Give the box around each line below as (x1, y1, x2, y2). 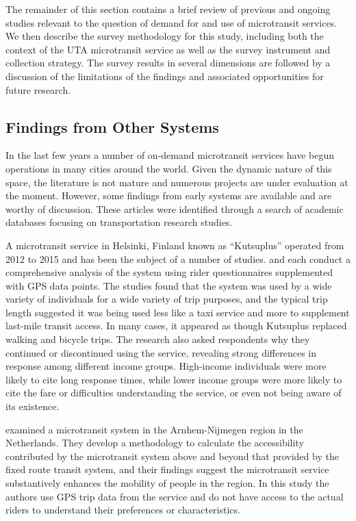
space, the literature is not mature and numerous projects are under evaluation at (5, 175, 348, 189)
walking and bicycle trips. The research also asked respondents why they (5, 332, 310, 346)
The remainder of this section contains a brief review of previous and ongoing (5, 2, 331, 16)
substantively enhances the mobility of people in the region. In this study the (5, 476, 329, 490)
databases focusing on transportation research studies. (5, 215, 233, 229)
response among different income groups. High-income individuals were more (5, 359, 327, 373)
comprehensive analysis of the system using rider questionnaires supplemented (5, 265, 333, 279)
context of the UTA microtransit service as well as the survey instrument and (5, 42, 331, 56)
